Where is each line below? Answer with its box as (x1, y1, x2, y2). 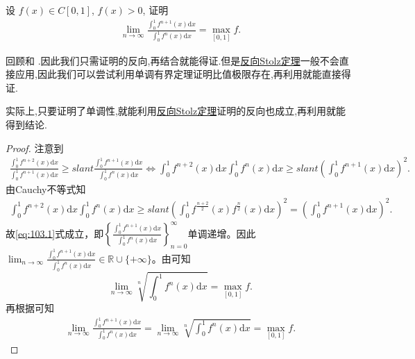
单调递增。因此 (187, 226, 256, 240)
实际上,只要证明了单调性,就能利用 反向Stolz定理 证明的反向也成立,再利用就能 (6, 103, 346, 118)
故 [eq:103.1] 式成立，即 (6, 226, 104, 240)
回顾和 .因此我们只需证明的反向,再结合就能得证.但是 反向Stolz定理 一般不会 (6, 53, 339, 67)
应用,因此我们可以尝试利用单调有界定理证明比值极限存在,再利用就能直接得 (15, 67, 351, 81)
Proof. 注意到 (6, 140, 64, 155)
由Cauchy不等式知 (6, 181, 86, 196)
